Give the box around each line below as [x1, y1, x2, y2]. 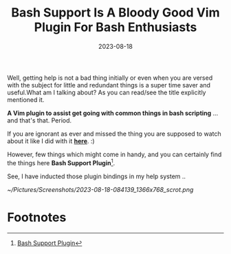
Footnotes [7, 209, 67, 225]
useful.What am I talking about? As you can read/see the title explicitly [7, 88, 206, 96]
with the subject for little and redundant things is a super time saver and [7, 81, 211, 89]
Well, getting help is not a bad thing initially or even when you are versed [7, 74, 213, 82]
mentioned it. [7, 95, 45, 104]
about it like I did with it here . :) [7, 136, 95, 145]
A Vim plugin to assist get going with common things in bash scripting [7, 109, 212, 117]
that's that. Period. [19, 116, 72, 125]
